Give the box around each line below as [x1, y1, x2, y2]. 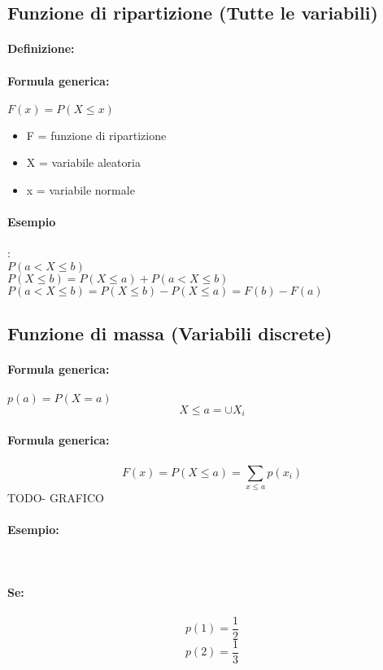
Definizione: [7, 40, 75, 57]
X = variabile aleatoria [26, 154, 141, 171]
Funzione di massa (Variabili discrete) [7, 321, 333, 346]
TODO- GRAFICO [7, 488, 104, 506]
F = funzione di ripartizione [26, 126, 167, 143]
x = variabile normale [26, 181, 135, 198]
